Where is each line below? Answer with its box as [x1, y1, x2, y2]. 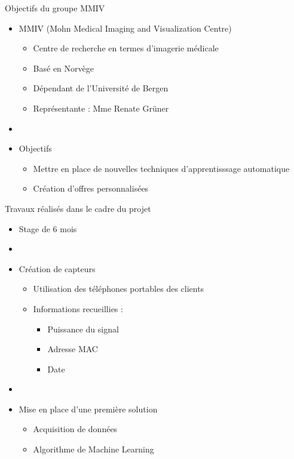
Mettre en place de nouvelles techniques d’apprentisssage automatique [33, 162, 290, 174]
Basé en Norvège [33, 61, 94, 74]
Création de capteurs [19, 262, 96, 275]
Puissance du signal [47, 322, 119, 335]
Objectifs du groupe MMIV [5, 2, 105, 14]
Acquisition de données [33, 423, 118, 435]
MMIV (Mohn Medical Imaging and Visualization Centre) [19, 21, 232, 34]
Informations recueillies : [33, 302, 123, 315]
